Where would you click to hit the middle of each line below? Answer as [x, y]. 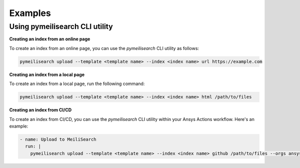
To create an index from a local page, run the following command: [77, 84]
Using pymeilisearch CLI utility [61, 26]
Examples [30, 13]
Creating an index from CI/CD [40, 110]
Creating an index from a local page [47, 74]
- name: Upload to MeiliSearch [58, 139]
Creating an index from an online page [50, 39]
